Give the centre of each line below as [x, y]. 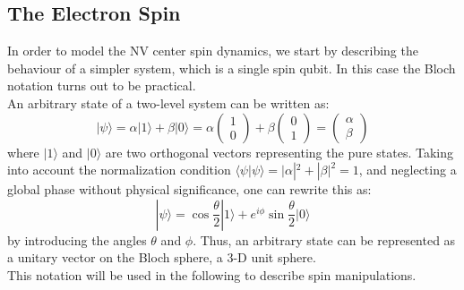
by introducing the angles [77, 239]
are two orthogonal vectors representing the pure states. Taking [279, 152]
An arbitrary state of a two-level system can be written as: [168, 102]
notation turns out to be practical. [102, 85]
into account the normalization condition [119, 170]
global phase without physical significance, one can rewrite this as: [189, 189]
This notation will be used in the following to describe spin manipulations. [212, 274]
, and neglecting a [408, 170]
